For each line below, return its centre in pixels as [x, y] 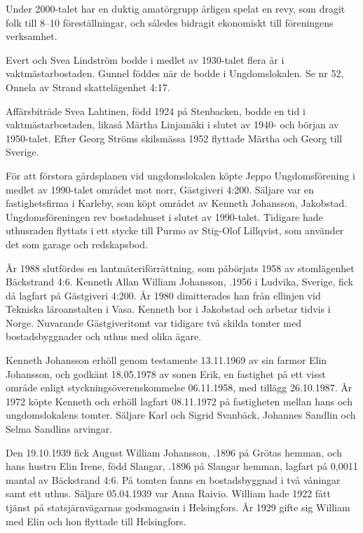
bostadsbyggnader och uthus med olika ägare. [104, 336]
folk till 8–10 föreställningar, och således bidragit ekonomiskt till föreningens [170, 22]
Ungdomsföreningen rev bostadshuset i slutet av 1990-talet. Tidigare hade [164, 216]
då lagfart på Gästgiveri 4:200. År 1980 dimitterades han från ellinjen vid [163, 295]
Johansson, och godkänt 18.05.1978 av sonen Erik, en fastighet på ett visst [166, 373]
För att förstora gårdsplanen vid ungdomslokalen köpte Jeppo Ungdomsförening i [180, 175]
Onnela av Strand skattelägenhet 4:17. [88, 87]
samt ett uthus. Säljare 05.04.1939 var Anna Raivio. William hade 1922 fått [169, 493]
